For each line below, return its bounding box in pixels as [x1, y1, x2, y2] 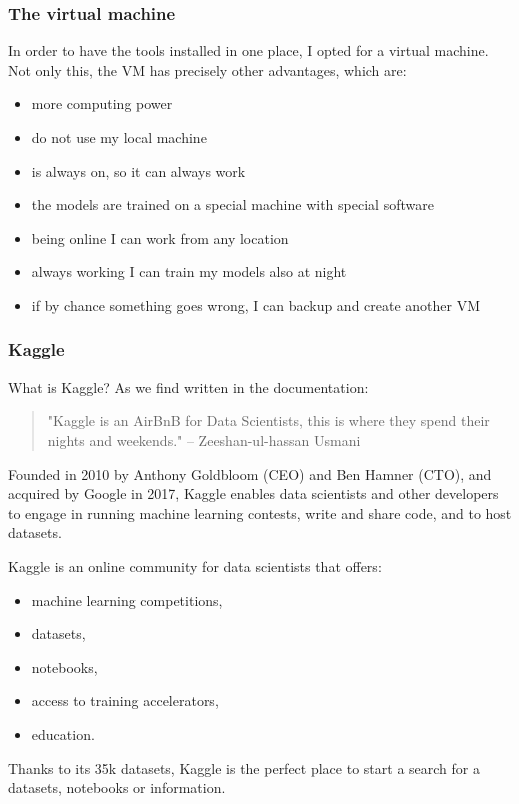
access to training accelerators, [31, 690, 219, 711]
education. [31, 723, 95, 744]
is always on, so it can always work [31, 160, 246, 181]
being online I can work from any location [31, 227, 289, 248]
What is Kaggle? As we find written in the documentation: [8, 376, 369, 397]
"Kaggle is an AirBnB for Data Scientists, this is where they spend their [47, 410, 490, 431]
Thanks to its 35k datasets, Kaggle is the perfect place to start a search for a [8, 757, 480, 778]
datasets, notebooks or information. [8, 777, 226, 798]
